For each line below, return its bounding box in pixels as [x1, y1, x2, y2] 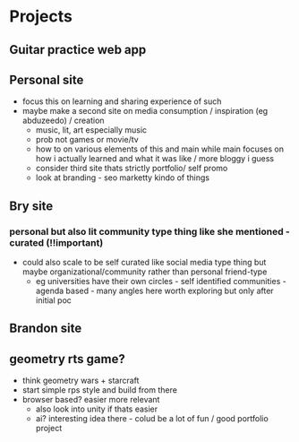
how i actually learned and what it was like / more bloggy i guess [35, 153, 275, 164]
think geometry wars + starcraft [21, 375, 140, 386]
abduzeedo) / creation [21, 115, 105, 126]
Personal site [9, 72, 84, 87]
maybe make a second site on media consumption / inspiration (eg [21, 106, 269, 117]
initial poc [35, 295, 72, 306]
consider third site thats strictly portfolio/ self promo [35, 163, 228, 174]
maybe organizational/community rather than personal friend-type [21, 266, 268, 277]
